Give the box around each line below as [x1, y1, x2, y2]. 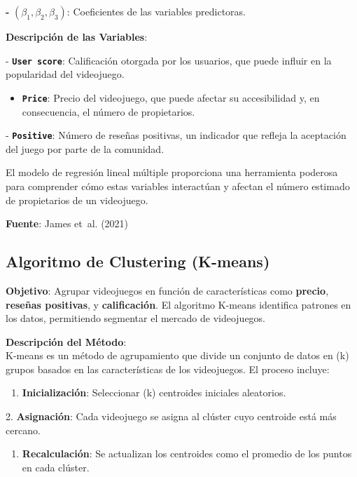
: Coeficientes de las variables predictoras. [66, 4, 246, 18]
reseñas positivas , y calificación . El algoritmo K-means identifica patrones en [6, 297, 351, 311]
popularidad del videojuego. [6, 67, 125, 81]
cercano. [6, 422, 41, 437]
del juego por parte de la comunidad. [6, 141, 164, 156]
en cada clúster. [22, 459, 90, 474]
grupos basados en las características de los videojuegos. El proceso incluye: [6, 361, 330, 376]
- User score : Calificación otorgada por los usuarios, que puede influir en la [6, 53, 332, 67]
